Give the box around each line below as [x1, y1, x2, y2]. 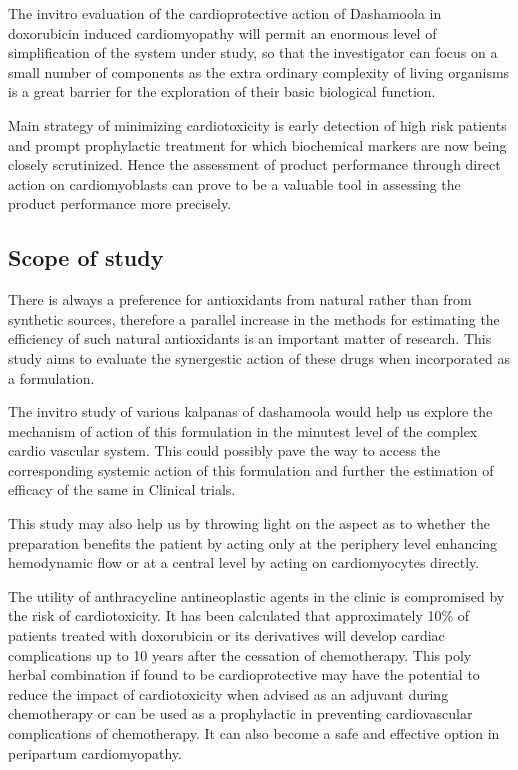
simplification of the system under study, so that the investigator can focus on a [8, 42, 498, 63]
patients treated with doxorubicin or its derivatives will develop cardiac [8, 625, 445, 646]
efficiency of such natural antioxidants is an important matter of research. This [8, 328, 492, 349]
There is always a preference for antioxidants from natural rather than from [8, 289, 472, 310]
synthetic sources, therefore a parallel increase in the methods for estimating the [8, 308, 500, 329]
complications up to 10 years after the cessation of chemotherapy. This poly [8, 644, 472, 665]
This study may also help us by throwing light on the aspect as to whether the [8, 513, 490, 534]
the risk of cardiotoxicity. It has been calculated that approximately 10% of [8, 605, 470, 626]
